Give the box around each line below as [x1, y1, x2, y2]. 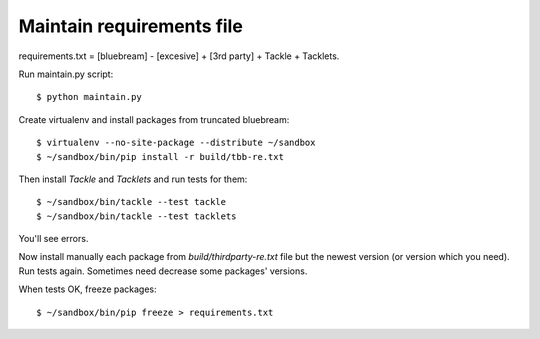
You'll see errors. [18, 233, 89, 245]
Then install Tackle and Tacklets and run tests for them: [18, 173, 248, 185]
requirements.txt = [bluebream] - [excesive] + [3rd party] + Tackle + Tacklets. [18, 50, 340, 62]
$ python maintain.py [36, 91, 142, 103]
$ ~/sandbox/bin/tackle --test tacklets [36, 210, 237, 222]
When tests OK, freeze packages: [18, 283, 157, 295]
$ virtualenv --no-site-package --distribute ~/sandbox [36, 137, 316, 149]
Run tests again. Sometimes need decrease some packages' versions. [18, 265, 308, 277]
